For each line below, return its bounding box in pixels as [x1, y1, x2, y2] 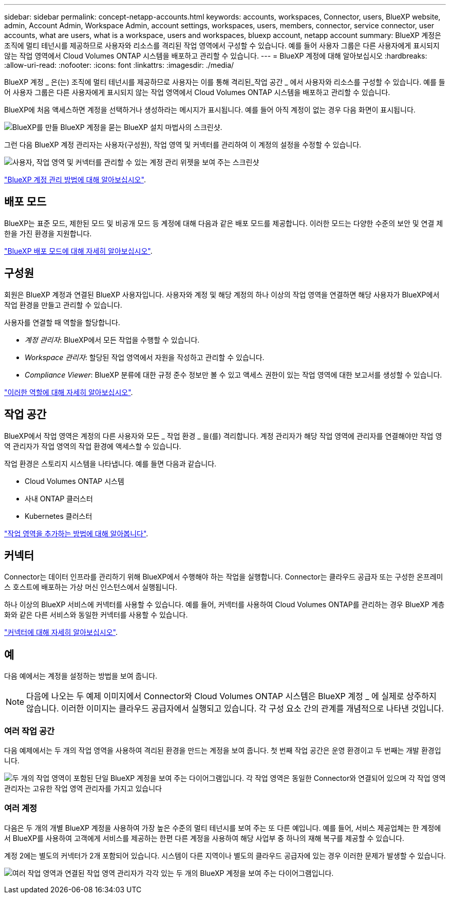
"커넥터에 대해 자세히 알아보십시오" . [4, 628, 118, 637]
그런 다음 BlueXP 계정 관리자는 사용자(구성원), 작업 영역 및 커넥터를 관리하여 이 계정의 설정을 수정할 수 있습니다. [4, 140, 362, 149]
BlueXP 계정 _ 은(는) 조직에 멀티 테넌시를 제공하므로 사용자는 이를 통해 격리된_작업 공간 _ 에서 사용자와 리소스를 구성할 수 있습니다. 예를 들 [4, 78, 445, 86]
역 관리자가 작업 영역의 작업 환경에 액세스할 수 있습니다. [4, 441, 181, 451]
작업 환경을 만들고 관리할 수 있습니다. [4, 300, 122, 309]
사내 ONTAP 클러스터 [25, 494, 93, 503]
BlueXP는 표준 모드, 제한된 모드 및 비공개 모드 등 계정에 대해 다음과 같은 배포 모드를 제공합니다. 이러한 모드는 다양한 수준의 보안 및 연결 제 [4, 218, 443, 228]
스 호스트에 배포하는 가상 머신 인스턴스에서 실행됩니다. [4, 583, 177, 592]
